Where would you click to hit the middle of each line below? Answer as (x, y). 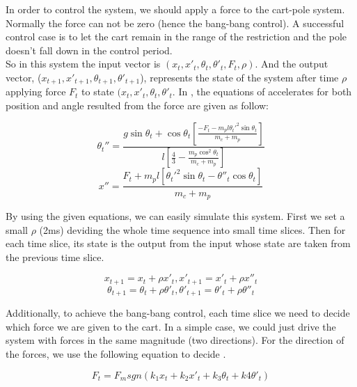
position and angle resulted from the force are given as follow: (137, 105)
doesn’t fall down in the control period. (89, 50)
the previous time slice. (55, 256)
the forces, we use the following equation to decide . (116, 354)
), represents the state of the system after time (239, 77)
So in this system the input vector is (83, 64)
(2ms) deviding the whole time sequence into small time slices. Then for (192, 229)
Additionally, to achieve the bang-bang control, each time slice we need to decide (178, 313)
